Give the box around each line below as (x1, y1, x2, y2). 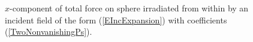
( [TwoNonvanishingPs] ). (5, 25, 92, 38)
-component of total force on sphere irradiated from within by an (10, 2, 249, 14)
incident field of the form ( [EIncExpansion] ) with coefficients (5, 13, 227, 26)
